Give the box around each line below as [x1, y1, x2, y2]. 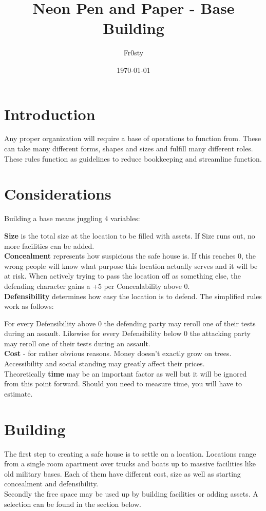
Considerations [4, 183, 111, 204]
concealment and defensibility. [4, 478, 99, 489]
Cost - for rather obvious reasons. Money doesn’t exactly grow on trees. [4, 348, 232, 359]
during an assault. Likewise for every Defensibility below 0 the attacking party [4, 328, 251, 339]
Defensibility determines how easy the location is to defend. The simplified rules [4, 290, 262, 301]
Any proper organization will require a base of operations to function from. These [4, 133, 261, 144]
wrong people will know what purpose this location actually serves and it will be [4, 260, 258, 271]
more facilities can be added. [4, 240, 94, 251]
